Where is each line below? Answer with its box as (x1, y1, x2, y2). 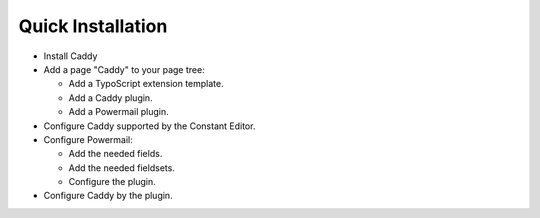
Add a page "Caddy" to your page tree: (43, 63, 205, 75)
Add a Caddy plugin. (68, 91, 154, 104)
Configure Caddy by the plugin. (43, 190, 174, 202)
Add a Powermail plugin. (68, 106, 169, 118)
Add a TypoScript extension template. (68, 78, 224, 90)
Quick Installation (18, 15, 168, 37)
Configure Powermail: (43, 133, 134, 145)
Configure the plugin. (68, 176, 156, 188)
